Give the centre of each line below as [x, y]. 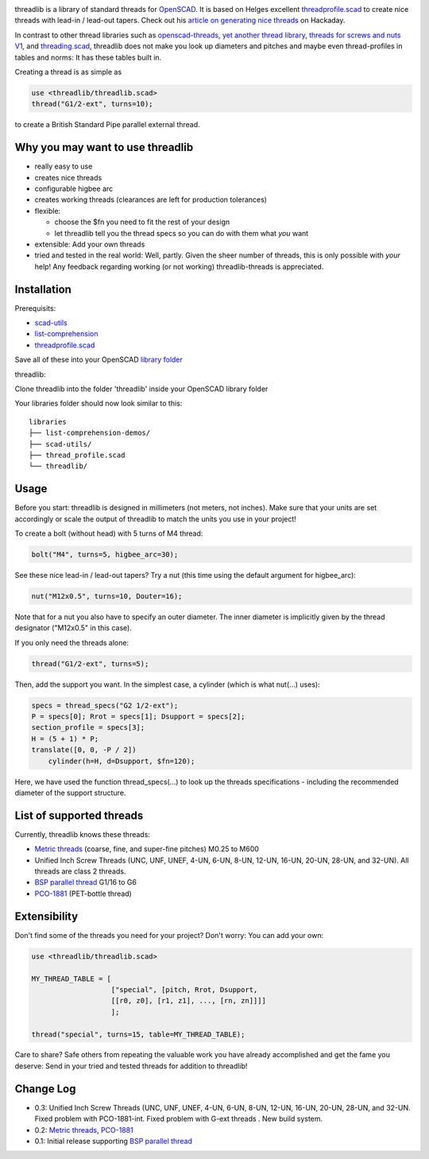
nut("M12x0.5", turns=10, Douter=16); [107, 596]
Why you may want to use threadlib [104, 147]
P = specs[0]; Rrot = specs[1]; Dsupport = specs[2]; [138, 717]
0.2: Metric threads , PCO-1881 [84, 1130]
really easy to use [64, 166]
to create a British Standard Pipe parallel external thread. [107, 125]
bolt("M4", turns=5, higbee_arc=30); [105, 554]
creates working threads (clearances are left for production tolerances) [151, 200]
